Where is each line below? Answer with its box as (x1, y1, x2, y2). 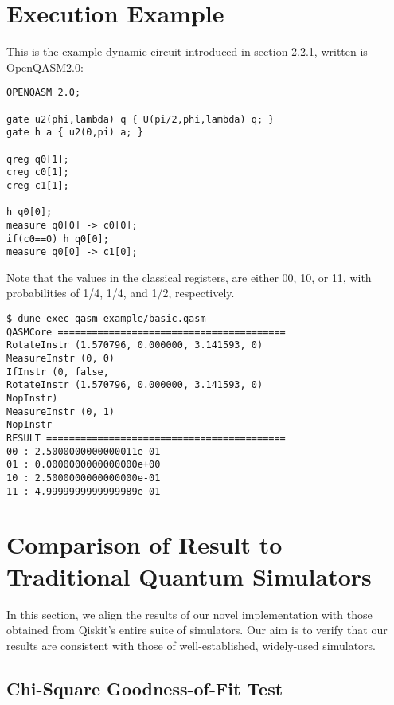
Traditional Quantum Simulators (6, 559, 372, 592)
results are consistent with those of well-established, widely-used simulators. (6, 636, 376, 653)
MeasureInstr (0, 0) (6, 353, 115, 364)
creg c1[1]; (6, 179, 69, 191)
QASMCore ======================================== (6, 326, 286, 338)
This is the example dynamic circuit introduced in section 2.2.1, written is (6, 43, 368, 60)
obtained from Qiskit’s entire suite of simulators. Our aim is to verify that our (6, 621, 388, 638)
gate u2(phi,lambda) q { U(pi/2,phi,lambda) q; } (6, 113, 275, 125)
